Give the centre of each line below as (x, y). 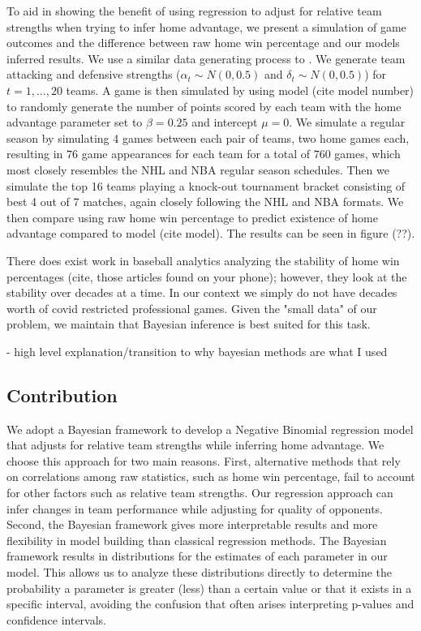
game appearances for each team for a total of (196, 154)
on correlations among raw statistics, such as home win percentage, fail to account (211, 476)
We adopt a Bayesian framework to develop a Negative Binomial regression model (210, 429)
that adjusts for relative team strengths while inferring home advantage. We (195, 445)
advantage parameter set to (75, 122)
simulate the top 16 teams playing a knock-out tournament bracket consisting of (206, 185)
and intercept (225, 122)
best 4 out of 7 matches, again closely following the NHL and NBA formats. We (205, 202)
